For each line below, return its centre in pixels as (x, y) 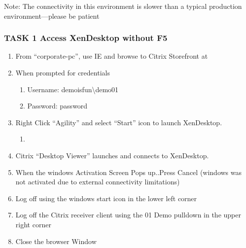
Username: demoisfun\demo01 (73, 89)
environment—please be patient (52, 16)
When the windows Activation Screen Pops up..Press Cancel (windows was (129, 172)
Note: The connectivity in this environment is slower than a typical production (123, 6)
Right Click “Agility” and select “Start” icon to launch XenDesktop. (119, 122)
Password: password (57, 106)
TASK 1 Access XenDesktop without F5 (86, 38)
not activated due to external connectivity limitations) (98, 182)
